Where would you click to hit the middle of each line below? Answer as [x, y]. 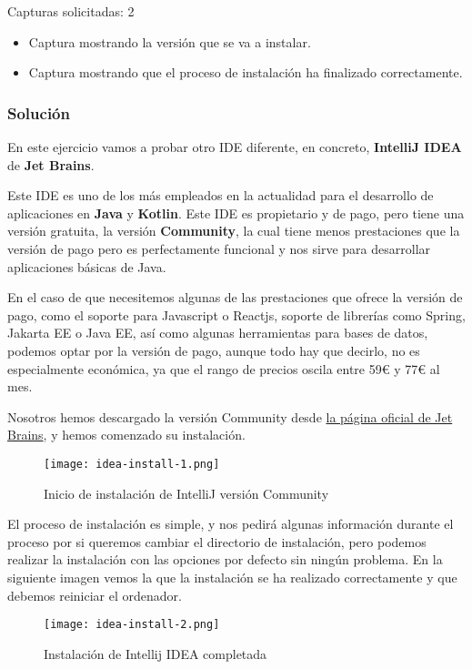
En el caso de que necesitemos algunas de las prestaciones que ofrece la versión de [235, 297]
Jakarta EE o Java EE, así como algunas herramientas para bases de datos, [218, 333]
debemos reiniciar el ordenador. [95, 595]
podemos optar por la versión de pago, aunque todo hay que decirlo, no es [214, 350]
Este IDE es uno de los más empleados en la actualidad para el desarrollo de [221, 195]
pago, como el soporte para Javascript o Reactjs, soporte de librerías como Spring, [236, 314]
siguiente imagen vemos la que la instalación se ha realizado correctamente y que [232, 577]
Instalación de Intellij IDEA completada [156, 653]
